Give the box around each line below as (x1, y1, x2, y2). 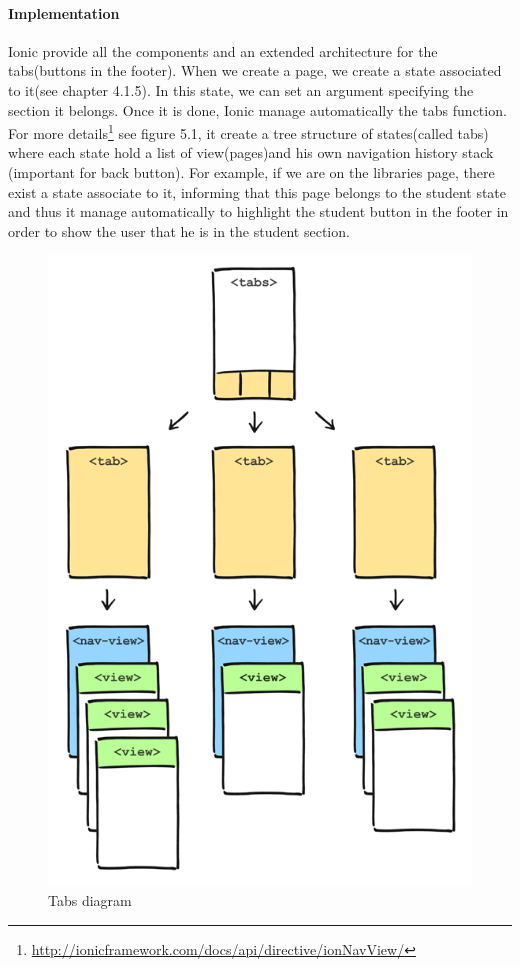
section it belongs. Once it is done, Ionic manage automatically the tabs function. (8, 99, 507, 120)
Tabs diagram (48, 890, 132, 911)
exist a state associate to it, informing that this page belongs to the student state (8, 181, 507, 202)
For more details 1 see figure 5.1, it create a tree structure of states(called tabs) (8, 120, 489, 143)
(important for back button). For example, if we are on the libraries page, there (8, 162, 495, 183)
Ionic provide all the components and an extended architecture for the (8, 40, 438, 61)
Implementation (8, 2, 120, 23)
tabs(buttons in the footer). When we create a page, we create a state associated (8, 60, 502, 81)
